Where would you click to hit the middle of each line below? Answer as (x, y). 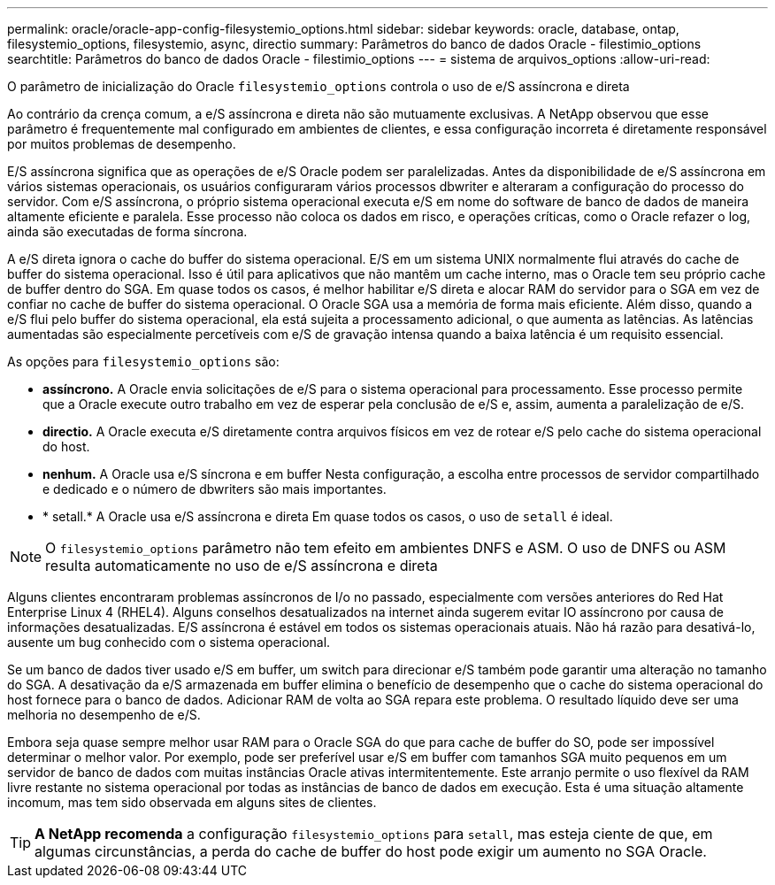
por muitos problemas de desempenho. (122, 144)
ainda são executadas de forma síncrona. (127, 231)
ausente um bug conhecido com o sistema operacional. (169, 642)
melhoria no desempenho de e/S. (104, 715)
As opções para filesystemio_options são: (143, 362)
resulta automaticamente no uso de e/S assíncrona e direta (242, 566)
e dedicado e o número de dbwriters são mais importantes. (215, 489)
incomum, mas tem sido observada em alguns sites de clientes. (192, 802)
